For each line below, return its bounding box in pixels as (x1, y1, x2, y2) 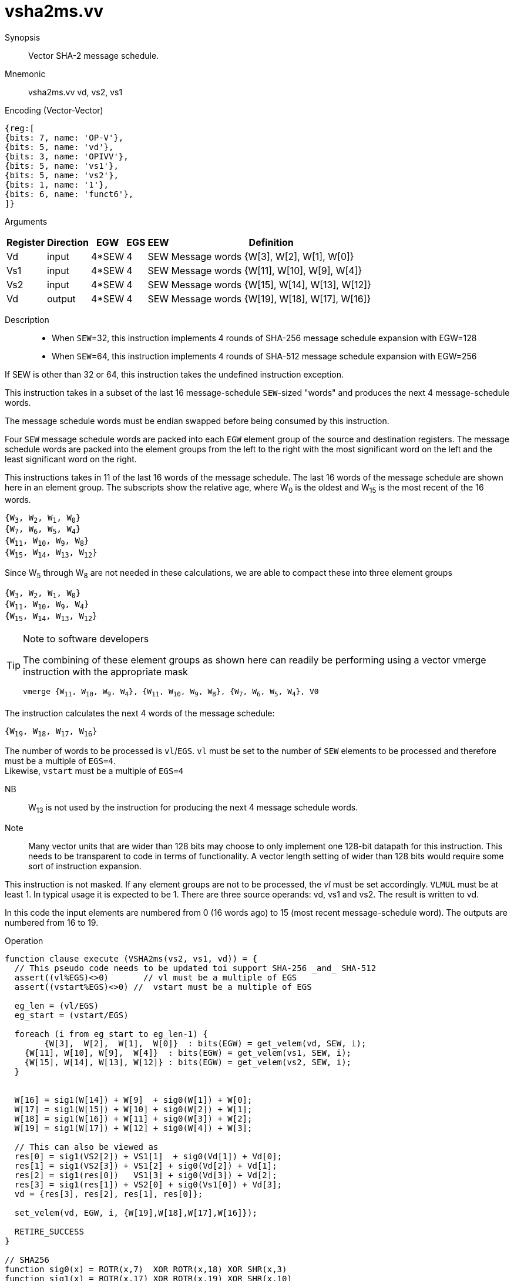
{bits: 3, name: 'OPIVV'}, (5, 151, 129, 161)
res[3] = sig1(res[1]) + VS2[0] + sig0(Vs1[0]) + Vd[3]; (14, 1180, 283, 1190)
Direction (47, 236, 89, 248)
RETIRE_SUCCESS (14, 1227, 84, 1237)
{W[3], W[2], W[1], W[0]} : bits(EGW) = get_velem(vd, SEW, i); (44, 1039, 367, 1049)
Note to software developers (23, 632, 149, 645)
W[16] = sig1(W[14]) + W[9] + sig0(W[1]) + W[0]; (14, 1095, 253, 1105)
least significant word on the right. (5, 453, 137, 464)
